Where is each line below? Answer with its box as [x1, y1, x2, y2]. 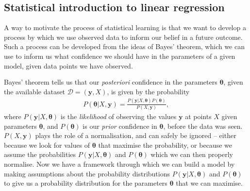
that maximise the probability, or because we [98, 139, 232, 150]
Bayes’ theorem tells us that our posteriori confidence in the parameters [4, 77, 217, 87]
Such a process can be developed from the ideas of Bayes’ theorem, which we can [4, 41, 245, 52]
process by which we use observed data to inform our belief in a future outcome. [4, 32, 243, 42]
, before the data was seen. [163, 121, 243, 131]
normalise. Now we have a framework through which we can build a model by [4, 158, 235, 169]
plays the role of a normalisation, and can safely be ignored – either [35, 130, 236, 140]
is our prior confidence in [83, 121, 157, 131]
